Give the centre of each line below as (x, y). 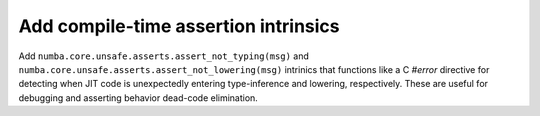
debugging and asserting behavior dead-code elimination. (138, 97)
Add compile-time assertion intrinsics (179, 26)
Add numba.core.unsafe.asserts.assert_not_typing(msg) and (163, 56)
